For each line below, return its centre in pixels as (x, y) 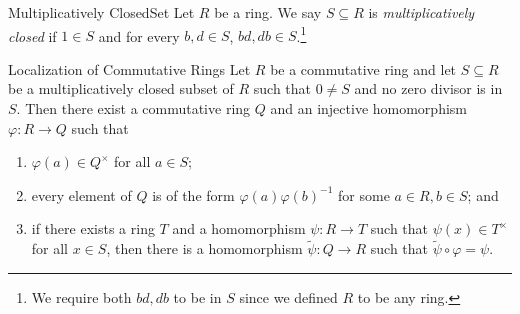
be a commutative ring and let (363, 68)
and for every (139, 35)
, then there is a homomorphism (204, 248)
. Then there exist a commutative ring (133, 108)
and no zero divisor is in (428, 88)
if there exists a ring (93, 228)
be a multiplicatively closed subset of (121, 88)
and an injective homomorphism (368, 108)
